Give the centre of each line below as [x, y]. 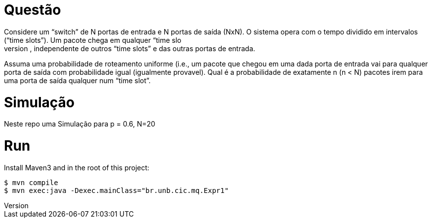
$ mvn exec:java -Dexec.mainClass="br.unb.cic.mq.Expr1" [117, 190]
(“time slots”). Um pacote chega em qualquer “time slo [93, 40]
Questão [33, 10]
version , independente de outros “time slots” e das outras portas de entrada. [130, 48]
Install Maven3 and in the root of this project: [77, 167]
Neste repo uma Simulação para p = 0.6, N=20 [80, 124]
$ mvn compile [31, 182]
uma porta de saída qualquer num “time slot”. [78, 80]
